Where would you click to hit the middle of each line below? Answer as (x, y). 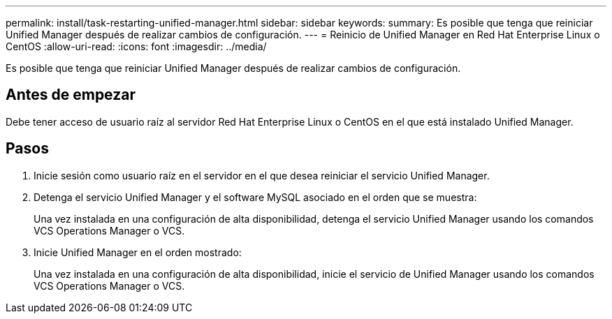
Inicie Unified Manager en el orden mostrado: (138, 252)
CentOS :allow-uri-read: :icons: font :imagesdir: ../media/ (136, 46)
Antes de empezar (71, 95)
